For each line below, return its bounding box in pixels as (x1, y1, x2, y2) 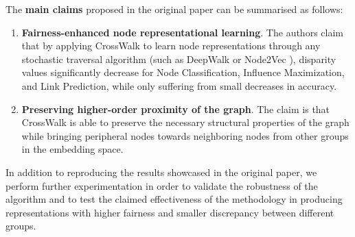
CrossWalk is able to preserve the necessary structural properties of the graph (21, 115, 350, 129)
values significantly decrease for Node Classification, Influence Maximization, (21, 65, 345, 79)
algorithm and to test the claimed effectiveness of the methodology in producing (5, 192, 343, 206)
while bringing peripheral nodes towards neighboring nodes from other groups (21, 128, 349, 142)
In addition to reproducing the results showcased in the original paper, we (5, 164, 317, 179)
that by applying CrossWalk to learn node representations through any (21, 38, 321, 53)
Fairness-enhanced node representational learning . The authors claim (21, 25, 343, 39)
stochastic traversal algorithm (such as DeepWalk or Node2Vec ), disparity (21, 51, 336, 66)
